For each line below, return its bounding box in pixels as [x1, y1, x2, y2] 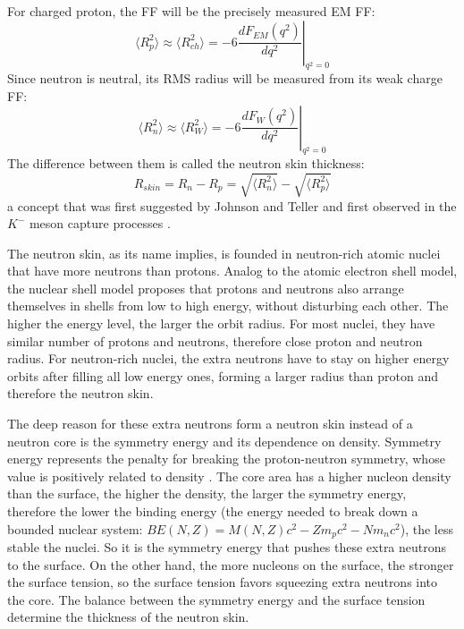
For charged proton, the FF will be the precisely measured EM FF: [7, 2, 375, 20]
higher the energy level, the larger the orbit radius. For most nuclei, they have [7, 314, 435, 333]
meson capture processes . [29, 214, 171, 233]
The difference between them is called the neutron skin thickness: [7, 154, 365, 173]
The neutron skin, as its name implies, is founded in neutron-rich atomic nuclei [7, 243, 441, 262]
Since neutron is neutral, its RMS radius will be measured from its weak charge [7, 69, 443, 88]
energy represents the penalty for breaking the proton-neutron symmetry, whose [7, 449, 445, 468]
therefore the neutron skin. [7, 384, 154, 403]
